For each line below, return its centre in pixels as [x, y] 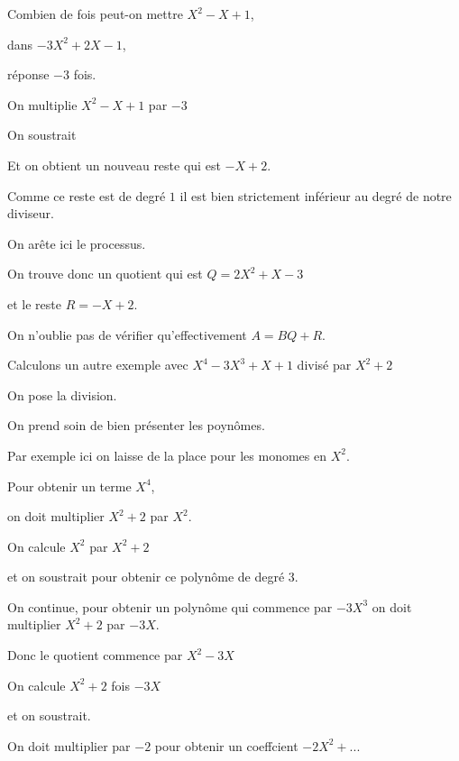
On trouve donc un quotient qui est [105, 274]
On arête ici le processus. [77, 243]
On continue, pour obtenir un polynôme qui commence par [170, 606]
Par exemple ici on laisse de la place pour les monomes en [167, 455]
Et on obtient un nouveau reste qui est [114, 165]
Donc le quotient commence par [95, 655]
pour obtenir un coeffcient [226, 745]
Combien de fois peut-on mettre [95, 14]
